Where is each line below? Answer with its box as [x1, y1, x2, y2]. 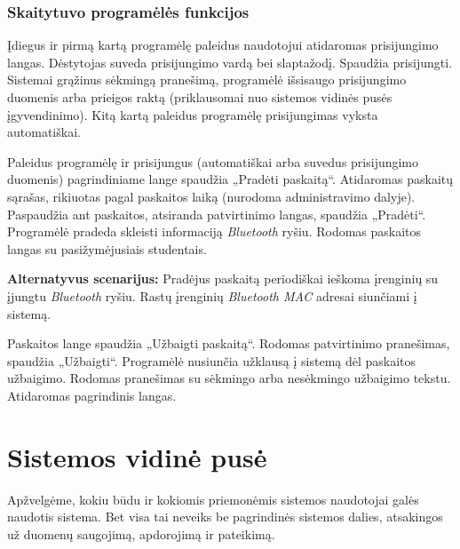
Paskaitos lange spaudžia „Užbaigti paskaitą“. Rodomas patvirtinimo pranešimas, [7, 334, 450, 353]
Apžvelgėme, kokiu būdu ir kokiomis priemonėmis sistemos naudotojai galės [7, 489, 419, 508]
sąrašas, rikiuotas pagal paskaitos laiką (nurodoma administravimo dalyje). [7, 187, 416, 205]
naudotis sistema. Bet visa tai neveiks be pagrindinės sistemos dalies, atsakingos [7, 507, 443, 526]
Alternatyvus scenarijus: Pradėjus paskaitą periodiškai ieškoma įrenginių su [7, 269, 439, 288]
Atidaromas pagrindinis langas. [7, 386, 177, 404]
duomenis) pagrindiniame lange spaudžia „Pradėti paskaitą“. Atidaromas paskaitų [7, 170, 454, 188]
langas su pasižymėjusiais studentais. [7, 239, 207, 258]
